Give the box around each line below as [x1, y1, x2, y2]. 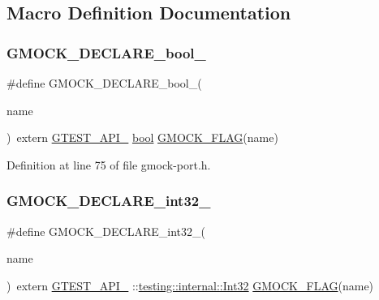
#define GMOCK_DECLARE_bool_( [6, 75, 202, 91]
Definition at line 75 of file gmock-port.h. [6, 156, 211, 173]
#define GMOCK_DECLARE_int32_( [6, 222, 205, 239]
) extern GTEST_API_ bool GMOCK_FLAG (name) [6, 129, 278, 146]
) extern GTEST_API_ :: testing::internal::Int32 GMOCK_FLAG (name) [6, 276, 374, 294]
